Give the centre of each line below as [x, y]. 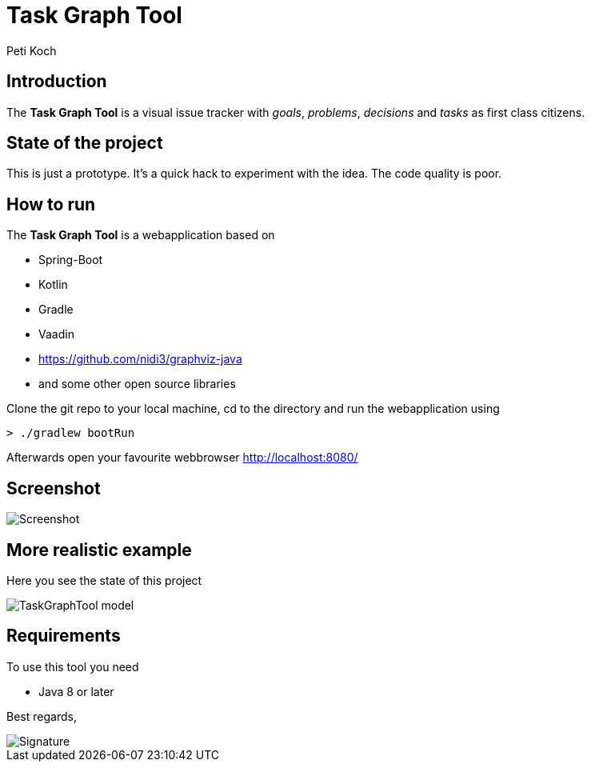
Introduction [57, 82]
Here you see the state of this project [104, 580]
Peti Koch [32, 50]
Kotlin [53, 285]
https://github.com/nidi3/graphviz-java [140, 359]
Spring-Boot [71, 260]
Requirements [64, 636]
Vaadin [56, 334]
